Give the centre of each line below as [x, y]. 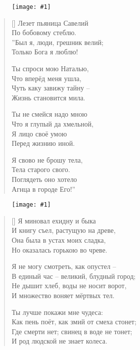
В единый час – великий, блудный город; [73, 276]
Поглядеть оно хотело [44, 179]
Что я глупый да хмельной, [52, 124]
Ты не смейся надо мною [49, 114]
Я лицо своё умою [39, 133]
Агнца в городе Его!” [44, 189]
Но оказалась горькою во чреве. [59, 249]
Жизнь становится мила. [48, 97]
